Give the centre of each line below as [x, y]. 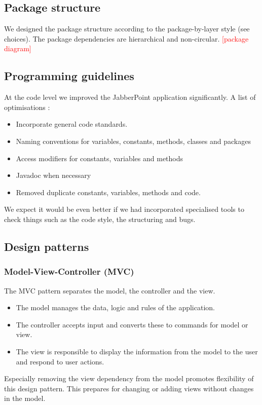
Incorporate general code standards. [72, 124]
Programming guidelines [69, 76]
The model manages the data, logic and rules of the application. [115, 307]
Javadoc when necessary [53, 175]
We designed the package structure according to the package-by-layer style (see [127, 29]
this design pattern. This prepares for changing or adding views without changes [129, 388]
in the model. [25, 398]
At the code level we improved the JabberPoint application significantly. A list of [130, 97]
